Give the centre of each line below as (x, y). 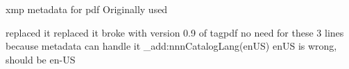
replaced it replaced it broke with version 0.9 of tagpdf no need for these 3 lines (175, 32)
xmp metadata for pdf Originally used (87, 9)
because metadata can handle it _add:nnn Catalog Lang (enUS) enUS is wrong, (171, 46)
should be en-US (41, 59)
